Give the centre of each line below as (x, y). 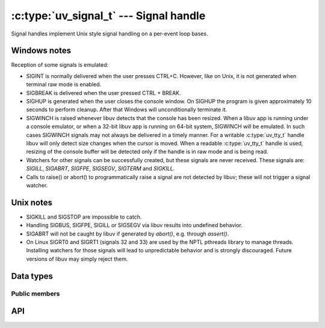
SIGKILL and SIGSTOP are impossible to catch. (84, 217)
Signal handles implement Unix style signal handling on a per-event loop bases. (110, 34)
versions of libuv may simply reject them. (77, 259)
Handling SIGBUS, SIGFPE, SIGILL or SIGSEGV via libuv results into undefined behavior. (135, 225)
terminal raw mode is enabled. (64, 85)
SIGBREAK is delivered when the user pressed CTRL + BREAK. (104, 93)
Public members (36, 293)
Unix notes (32, 202)
